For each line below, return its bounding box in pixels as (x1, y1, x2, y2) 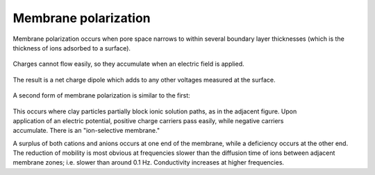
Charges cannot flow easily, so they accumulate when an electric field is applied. (12, 59, 244, 68)
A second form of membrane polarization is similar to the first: (12, 91, 190, 100)
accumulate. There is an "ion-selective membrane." (12, 127, 160, 135)
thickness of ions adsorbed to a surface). (12, 44, 131, 52)
